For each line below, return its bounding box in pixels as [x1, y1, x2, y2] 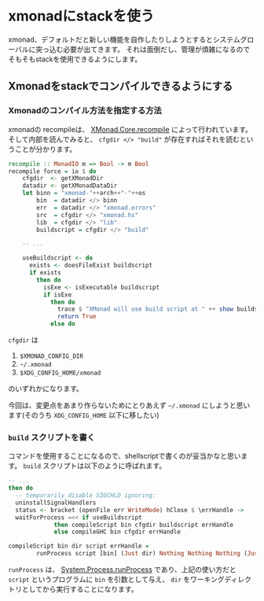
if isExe [42, 290, 72, 299]
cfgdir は [8, 335, 38, 345]
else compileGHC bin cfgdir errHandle [53, 528, 181, 536]
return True [57, 312, 97, 321]
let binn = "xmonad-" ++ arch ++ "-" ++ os [22, 190, 146, 197]
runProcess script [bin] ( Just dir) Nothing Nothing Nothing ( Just [36, 550, 262, 558]
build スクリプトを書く [8, 432, 96, 443]
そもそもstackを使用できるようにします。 [8, 54, 142, 64]
